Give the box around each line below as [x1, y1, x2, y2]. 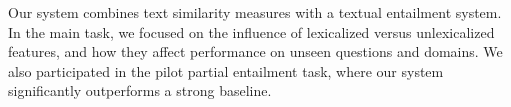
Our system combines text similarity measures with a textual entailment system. [8, 2, 502, 22]
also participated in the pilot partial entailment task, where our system [8, 60, 444, 81]
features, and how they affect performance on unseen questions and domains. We [8, 41, 503, 62]
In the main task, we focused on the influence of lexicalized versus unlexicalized [8, 21, 495, 42]
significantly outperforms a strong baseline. [8, 80, 272, 101]
